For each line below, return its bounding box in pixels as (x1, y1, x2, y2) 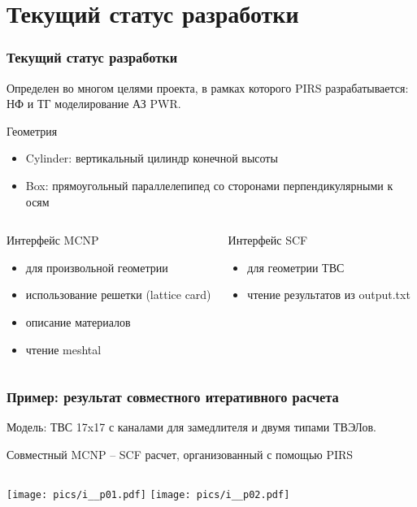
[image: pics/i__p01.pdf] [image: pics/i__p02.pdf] (7, 488, 290, 500)
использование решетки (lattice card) (25, 286, 211, 303)
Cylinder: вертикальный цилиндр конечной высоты (25, 149, 278, 167)
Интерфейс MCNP (7, 232, 99, 249)
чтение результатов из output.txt (247, 286, 410, 303)
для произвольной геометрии (25, 258, 168, 275)
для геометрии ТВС (247, 258, 345, 275)
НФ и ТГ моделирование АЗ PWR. (7, 95, 181, 112)
